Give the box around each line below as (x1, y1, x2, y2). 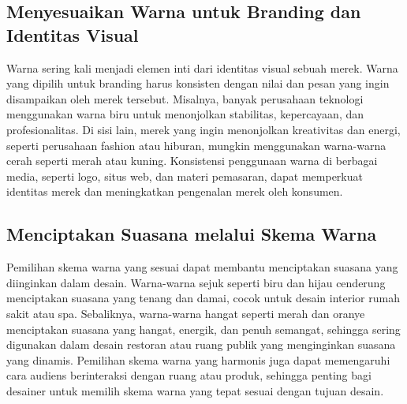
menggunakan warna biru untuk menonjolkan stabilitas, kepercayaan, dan (6, 106, 364, 122)
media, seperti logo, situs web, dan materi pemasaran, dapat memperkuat (6, 167, 363, 184)
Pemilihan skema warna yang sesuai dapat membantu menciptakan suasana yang (6, 259, 398, 275)
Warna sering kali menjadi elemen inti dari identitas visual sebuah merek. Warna (6, 59, 398, 76)
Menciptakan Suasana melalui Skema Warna (6, 222, 377, 246)
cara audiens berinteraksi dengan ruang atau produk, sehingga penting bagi (6, 367, 372, 383)
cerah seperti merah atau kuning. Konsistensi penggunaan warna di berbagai (6, 152, 378, 169)
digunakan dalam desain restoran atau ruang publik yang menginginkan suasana (6, 336, 396, 353)
